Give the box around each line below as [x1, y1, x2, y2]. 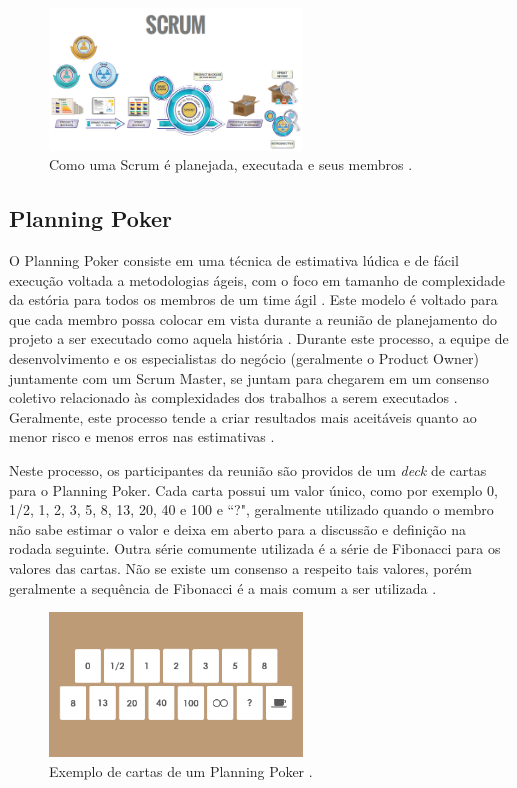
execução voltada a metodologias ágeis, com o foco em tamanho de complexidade [9, 269, 505, 290]
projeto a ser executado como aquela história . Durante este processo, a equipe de [9, 328, 509, 349]
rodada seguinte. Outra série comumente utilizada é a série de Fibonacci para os [9, 538, 501, 559]
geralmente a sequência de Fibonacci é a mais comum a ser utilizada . [9, 577, 437, 598]
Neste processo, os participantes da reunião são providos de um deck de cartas [9, 459, 487, 480]
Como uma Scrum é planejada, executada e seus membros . [49, 154, 413, 175]
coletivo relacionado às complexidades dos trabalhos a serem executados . [9, 387, 458, 408]
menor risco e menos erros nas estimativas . [9, 426, 275, 447]
